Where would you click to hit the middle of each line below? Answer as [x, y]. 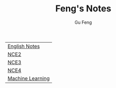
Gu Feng [83, 22]
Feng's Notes [83, 9]
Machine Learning [29, 78]
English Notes [24, 46]
